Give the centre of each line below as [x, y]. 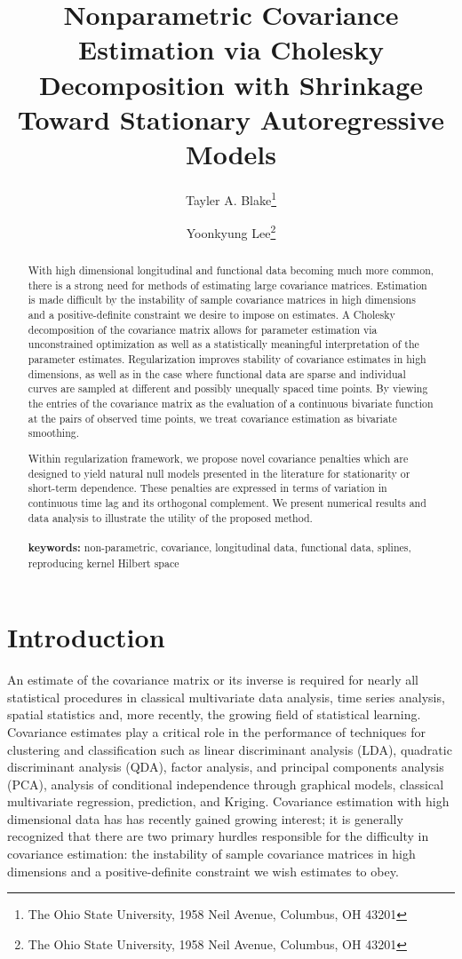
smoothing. [54, 433]
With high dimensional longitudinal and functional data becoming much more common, [231, 270]
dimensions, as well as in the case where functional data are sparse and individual [217, 373]
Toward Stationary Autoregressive [231, 119]
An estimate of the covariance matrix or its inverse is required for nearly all [213, 680]
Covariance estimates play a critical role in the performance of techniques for [216, 731]
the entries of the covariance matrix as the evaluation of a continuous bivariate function [231, 404]
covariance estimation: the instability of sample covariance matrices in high [211, 854]
